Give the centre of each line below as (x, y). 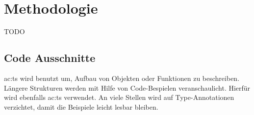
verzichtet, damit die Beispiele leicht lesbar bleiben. (81, 106)
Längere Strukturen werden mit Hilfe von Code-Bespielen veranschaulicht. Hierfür (127, 87)
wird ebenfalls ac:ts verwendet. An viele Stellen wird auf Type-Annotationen (119, 97)
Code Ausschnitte (50, 58)
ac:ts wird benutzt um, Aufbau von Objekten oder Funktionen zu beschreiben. (122, 78)
